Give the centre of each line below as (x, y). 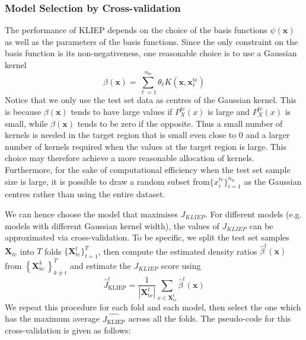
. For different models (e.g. (253, 214)
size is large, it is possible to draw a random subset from (107, 181)
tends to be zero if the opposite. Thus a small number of (180, 123)
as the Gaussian (273, 181)
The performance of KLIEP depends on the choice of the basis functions (136, 30)
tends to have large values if (122, 111)
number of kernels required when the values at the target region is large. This (146, 146)
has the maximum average (52, 318)
